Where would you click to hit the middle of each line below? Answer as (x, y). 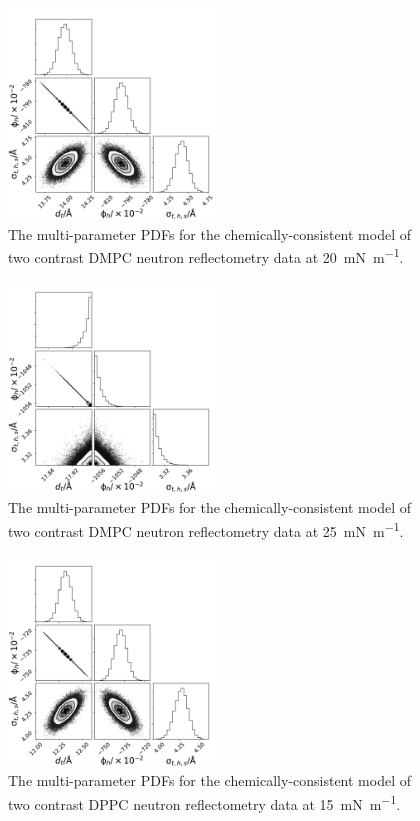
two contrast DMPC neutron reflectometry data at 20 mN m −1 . (206, 255)
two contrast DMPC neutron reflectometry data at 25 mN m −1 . (206, 529)
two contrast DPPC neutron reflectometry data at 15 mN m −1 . (204, 802)
